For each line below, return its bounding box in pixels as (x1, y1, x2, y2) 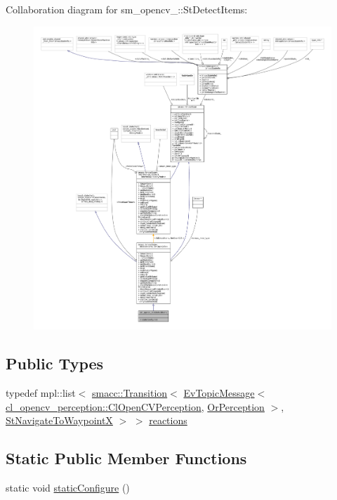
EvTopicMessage (183, 385, 255, 400)
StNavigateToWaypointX (6, 413, 113, 428)
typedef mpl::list (6, 385, 76, 400)
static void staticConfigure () (6, 480, 130, 494)
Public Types (6, 353, 104, 374)
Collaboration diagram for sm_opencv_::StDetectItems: (6, 2, 248, 16)
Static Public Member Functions (6, 447, 247, 469)
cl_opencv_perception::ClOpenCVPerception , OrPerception (6, 399, 265, 414)
